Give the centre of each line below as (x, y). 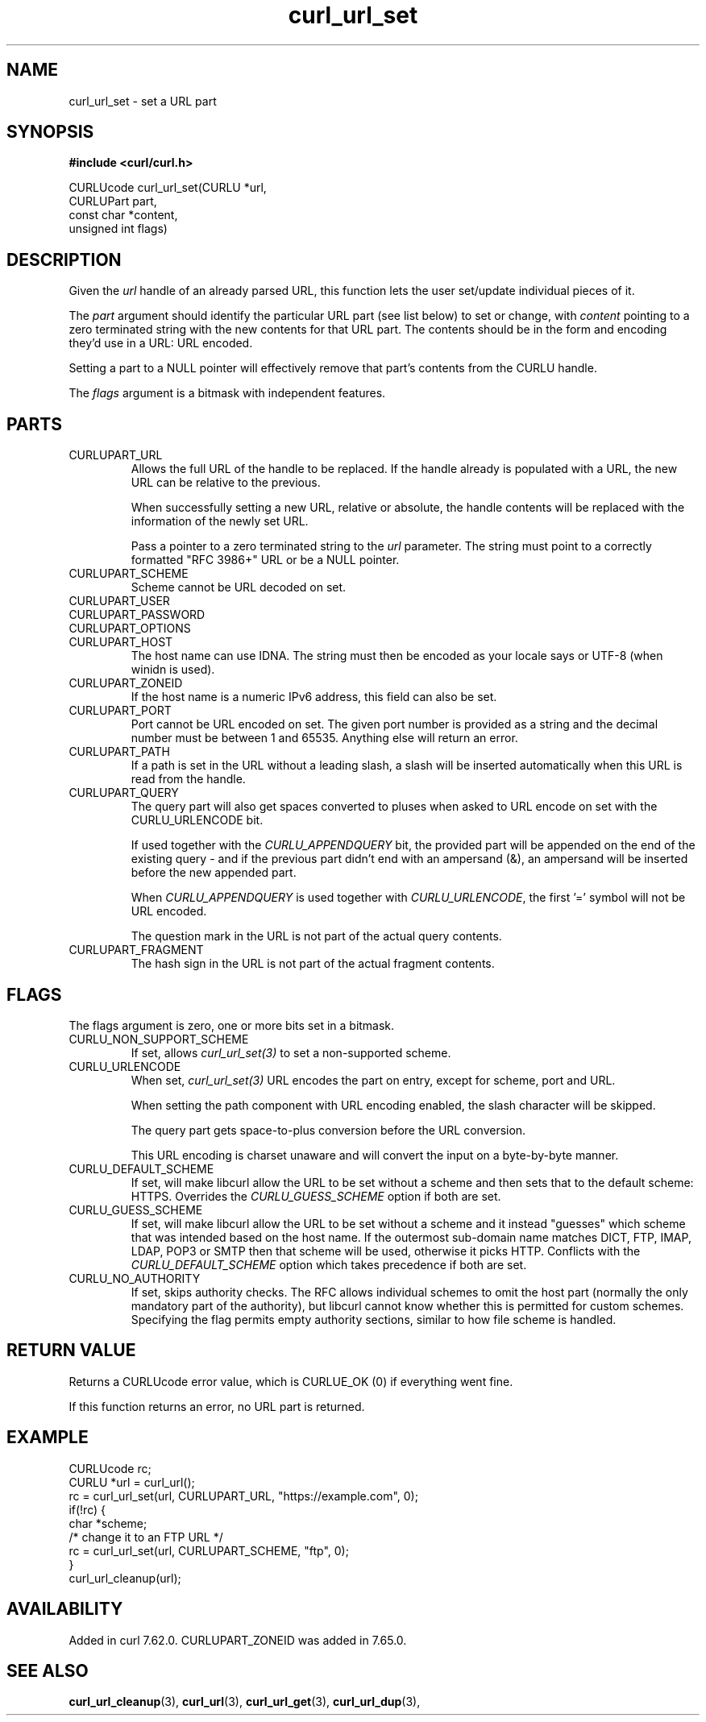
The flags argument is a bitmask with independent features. (227, 393)
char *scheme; (108, 1523)
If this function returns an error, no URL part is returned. (217, 1406)
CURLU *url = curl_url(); (132, 1482)
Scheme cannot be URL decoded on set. (239, 587)
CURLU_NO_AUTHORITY (135, 1278)
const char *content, (123, 215)
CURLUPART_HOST (121, 642)
